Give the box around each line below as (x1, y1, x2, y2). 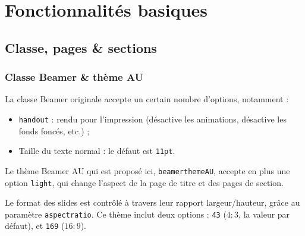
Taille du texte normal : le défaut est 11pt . (18, 144, 175, 157)
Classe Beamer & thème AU (5, 70, 144, 84)
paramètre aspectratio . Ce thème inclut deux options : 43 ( (5, 207, 227, 220)
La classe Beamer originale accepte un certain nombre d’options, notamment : (5, 93, 289, 105)
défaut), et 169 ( (5, 219, 65, 232)
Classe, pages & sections (5, 38, 157, 56)
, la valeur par (238, 207, 290, 220)
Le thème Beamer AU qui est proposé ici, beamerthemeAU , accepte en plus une (5, 164, 290, 177)
